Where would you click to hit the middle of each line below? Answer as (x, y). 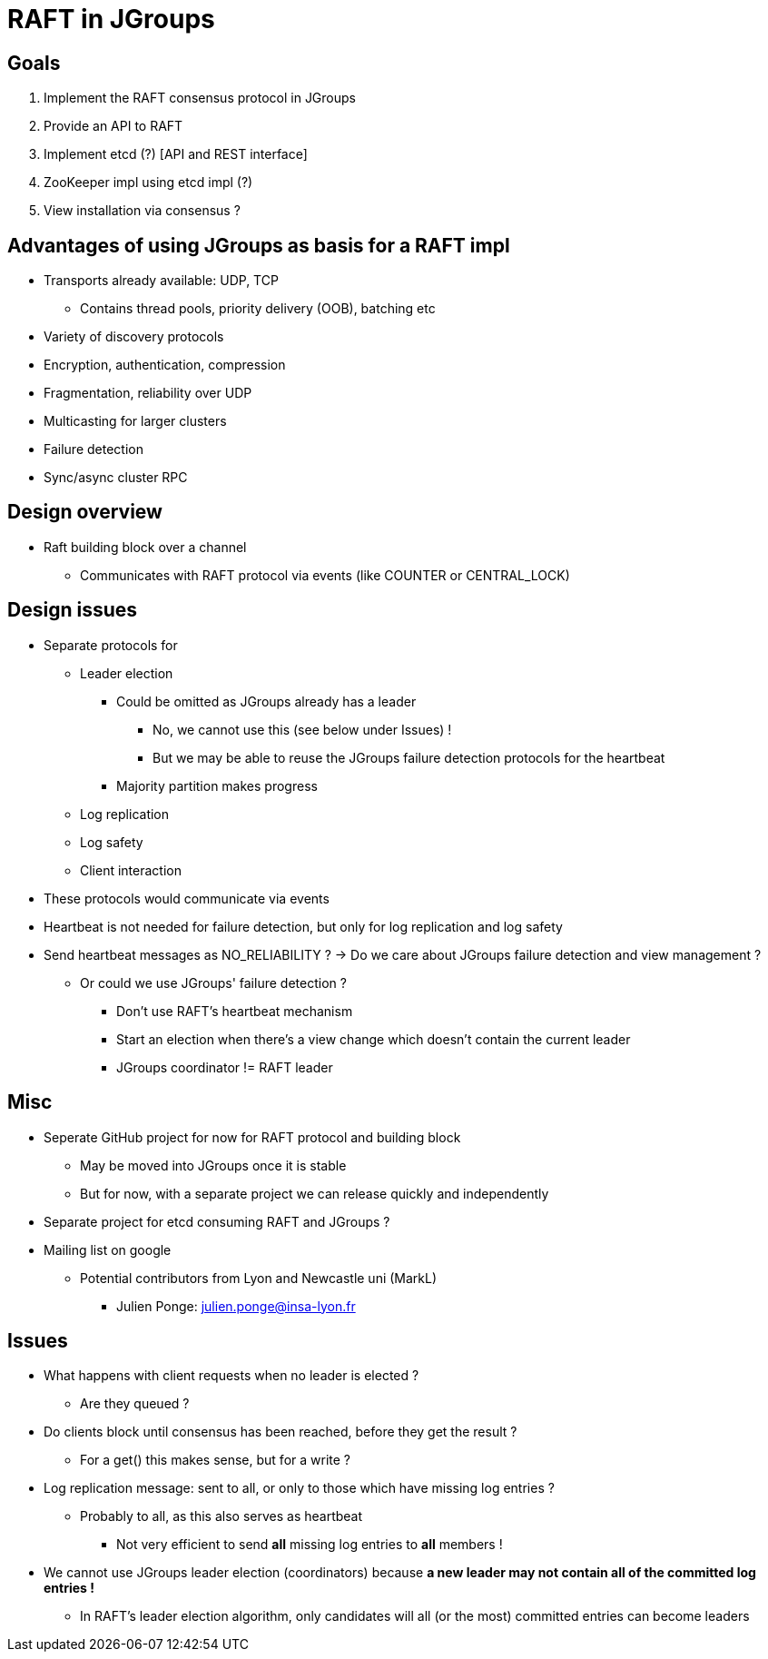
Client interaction (131, 870)
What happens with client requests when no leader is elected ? (231, 1376)
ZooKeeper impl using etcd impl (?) (148, 183)
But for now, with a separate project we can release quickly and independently (315, 1193)
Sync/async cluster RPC (116, 478)
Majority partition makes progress (217, 785)
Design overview (85, 512)
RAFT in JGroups (111, 19)
